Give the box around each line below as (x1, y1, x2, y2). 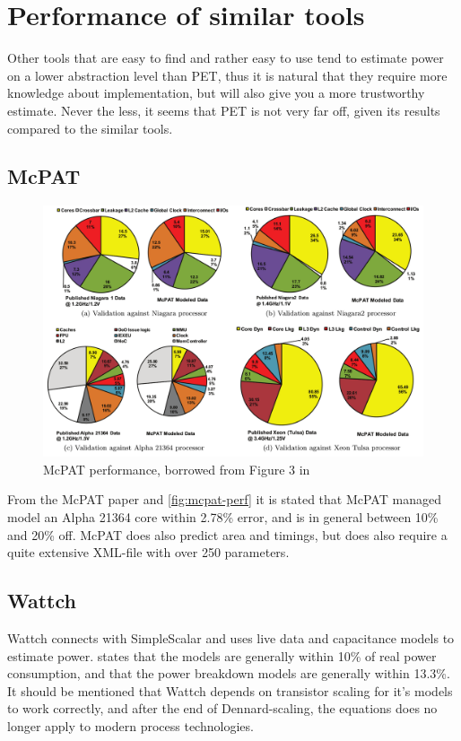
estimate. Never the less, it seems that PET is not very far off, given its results (7, 100, 440, 119)
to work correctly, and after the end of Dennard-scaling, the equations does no (7, 699, 438, 718)
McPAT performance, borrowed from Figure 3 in (43, 459, 310, 478)
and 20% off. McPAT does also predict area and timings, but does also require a (7, 525, 448, 544)
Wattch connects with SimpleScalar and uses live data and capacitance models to (7, 628, 455, 647)
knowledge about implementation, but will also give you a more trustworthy (7, 83, 425, 102)
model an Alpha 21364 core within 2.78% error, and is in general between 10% (7, 507, 439, 526)
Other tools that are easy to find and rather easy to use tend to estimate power (7, 48, 444, 67)
